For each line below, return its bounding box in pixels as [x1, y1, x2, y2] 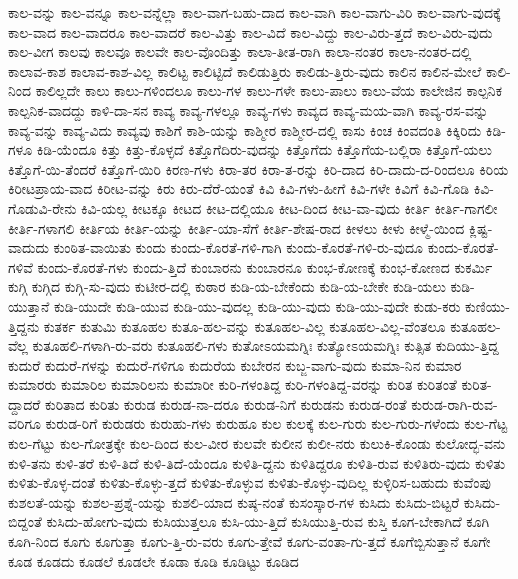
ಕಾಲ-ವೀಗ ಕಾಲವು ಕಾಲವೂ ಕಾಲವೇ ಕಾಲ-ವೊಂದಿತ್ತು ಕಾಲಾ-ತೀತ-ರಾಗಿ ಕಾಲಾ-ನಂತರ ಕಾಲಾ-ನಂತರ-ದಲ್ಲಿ [8, 41, 472, 62]
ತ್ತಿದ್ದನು [8, 315, 40, 336]
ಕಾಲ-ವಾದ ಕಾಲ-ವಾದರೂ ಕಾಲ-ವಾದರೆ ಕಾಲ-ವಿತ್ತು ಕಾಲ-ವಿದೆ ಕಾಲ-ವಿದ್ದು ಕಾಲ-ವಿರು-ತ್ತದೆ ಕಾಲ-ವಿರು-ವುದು [8, 21, 493, 42]
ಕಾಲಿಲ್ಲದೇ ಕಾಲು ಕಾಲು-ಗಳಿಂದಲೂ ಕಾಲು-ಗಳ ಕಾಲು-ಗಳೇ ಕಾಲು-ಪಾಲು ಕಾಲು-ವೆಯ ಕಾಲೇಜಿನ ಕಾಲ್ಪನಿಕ [35, 80, 502, 101]
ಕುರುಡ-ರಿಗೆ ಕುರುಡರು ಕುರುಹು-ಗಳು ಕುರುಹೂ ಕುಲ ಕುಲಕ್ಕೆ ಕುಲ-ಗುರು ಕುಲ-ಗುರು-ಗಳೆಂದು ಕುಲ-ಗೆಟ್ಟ [45, 413, 508, 434]
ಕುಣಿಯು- [465, 295, 510, 316]
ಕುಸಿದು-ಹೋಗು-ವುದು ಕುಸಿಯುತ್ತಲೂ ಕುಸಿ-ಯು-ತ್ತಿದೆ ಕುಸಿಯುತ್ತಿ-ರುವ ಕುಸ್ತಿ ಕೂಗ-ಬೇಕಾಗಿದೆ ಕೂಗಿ [46, 511, 490, 532]
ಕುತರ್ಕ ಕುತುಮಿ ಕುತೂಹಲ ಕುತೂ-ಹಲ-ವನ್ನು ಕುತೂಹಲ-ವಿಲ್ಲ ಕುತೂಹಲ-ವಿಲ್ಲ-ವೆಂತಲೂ [43, 315, 446, 336]
